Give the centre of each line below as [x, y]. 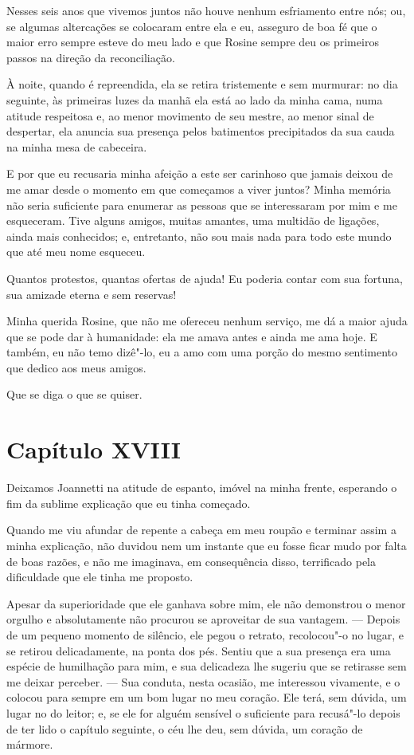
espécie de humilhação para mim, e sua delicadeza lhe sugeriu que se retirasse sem [207, 666]
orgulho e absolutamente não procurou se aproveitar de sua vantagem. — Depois [203, 619]
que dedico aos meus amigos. [76, 367]
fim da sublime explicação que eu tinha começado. [129, 503]
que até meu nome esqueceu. [76, 252]
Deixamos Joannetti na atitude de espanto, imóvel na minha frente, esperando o [202, 488]
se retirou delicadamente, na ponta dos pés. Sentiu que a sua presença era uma [199, 650]
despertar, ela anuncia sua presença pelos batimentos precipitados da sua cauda [201, 131]
